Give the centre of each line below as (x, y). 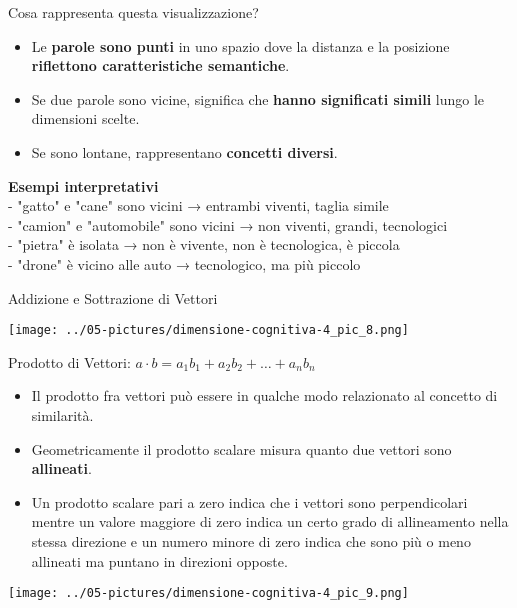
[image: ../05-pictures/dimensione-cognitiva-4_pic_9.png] (208, 593)
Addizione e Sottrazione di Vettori (113, 297)
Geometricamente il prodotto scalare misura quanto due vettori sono (241, 448)
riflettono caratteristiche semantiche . (160, 65)
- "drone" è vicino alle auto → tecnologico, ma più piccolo (184, 263)
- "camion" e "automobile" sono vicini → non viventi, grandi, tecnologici (228, 224)
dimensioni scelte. (85, 118)
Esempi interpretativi (83, 185)
